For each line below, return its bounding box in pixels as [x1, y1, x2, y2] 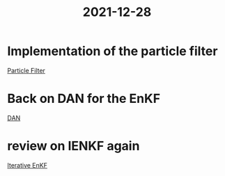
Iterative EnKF [7, 161, 47, 169]
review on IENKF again [7, 138, 140, 154]
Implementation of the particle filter [7, 43, 218, 59]
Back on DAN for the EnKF [7, 91, 161, 106]
